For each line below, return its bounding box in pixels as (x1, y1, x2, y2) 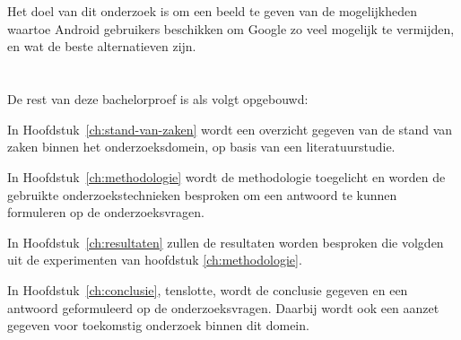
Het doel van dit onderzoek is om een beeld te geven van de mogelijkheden (7, 2, 418, 21)
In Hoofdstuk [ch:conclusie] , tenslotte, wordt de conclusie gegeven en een (7, 280, 408, 299)
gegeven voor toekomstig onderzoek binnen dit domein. (7, 316, 309, 335)
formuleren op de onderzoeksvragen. (7, 203, 204, 222)
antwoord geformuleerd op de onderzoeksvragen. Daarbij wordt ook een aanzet (7, 298, 439, 317)
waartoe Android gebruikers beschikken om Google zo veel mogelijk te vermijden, (7, 19, 455, 38)
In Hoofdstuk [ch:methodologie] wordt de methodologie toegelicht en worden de (7, 167, 446, 186)
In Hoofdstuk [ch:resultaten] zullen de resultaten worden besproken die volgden (7, 232, 444, 251)
